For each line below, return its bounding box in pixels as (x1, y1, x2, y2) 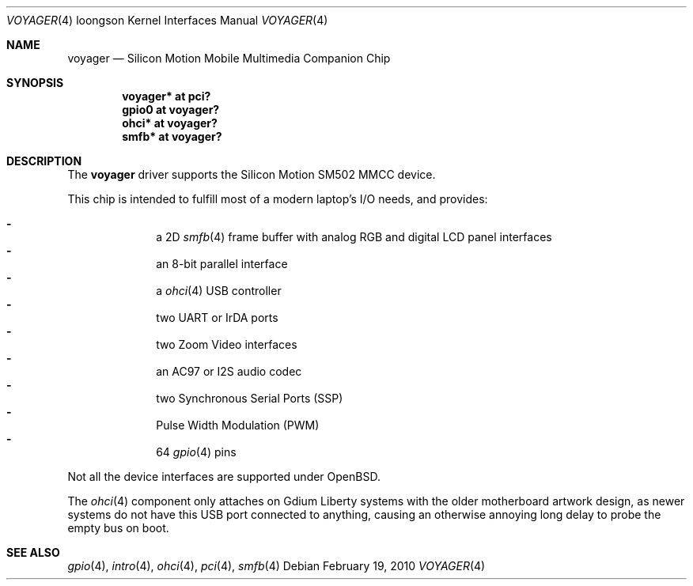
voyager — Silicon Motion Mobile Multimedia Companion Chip (67, 51, 391, 65)
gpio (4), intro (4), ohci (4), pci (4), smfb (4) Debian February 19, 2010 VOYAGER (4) (67, 559, 486, 573)
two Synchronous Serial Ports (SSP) (156, 391, 343, 405)
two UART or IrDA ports (156, 311, 278, 324)
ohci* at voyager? (122, 116, 218, 130)
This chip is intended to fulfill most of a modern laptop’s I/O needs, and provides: (67, 192, 488, 206)
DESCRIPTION (6, 154, 82, 168)
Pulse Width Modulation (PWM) (156, 418, 320, 432)
